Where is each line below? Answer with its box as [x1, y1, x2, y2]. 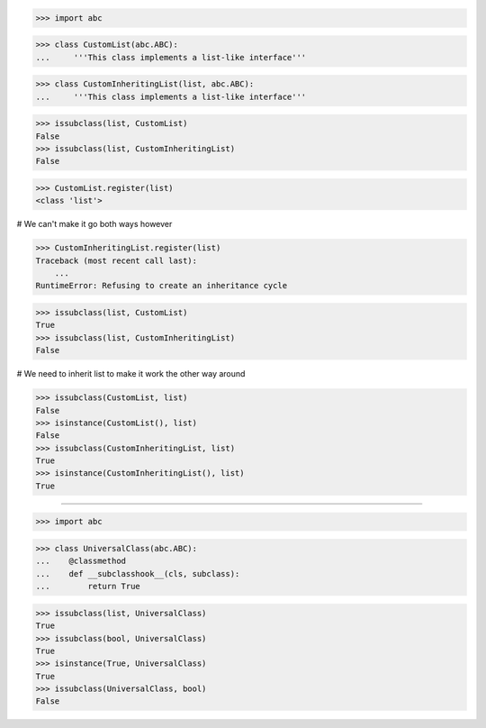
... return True [35, 581, 141, 592]
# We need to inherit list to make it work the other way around [16, 369, 246, 379]
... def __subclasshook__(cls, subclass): [35, 569, 240, 578]
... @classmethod [35, 556, 126, 567]
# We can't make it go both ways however [16, 219, 173, 230]
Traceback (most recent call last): [35, 255, 198, 266]
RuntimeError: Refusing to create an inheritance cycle [35, 280, 288, 291]
